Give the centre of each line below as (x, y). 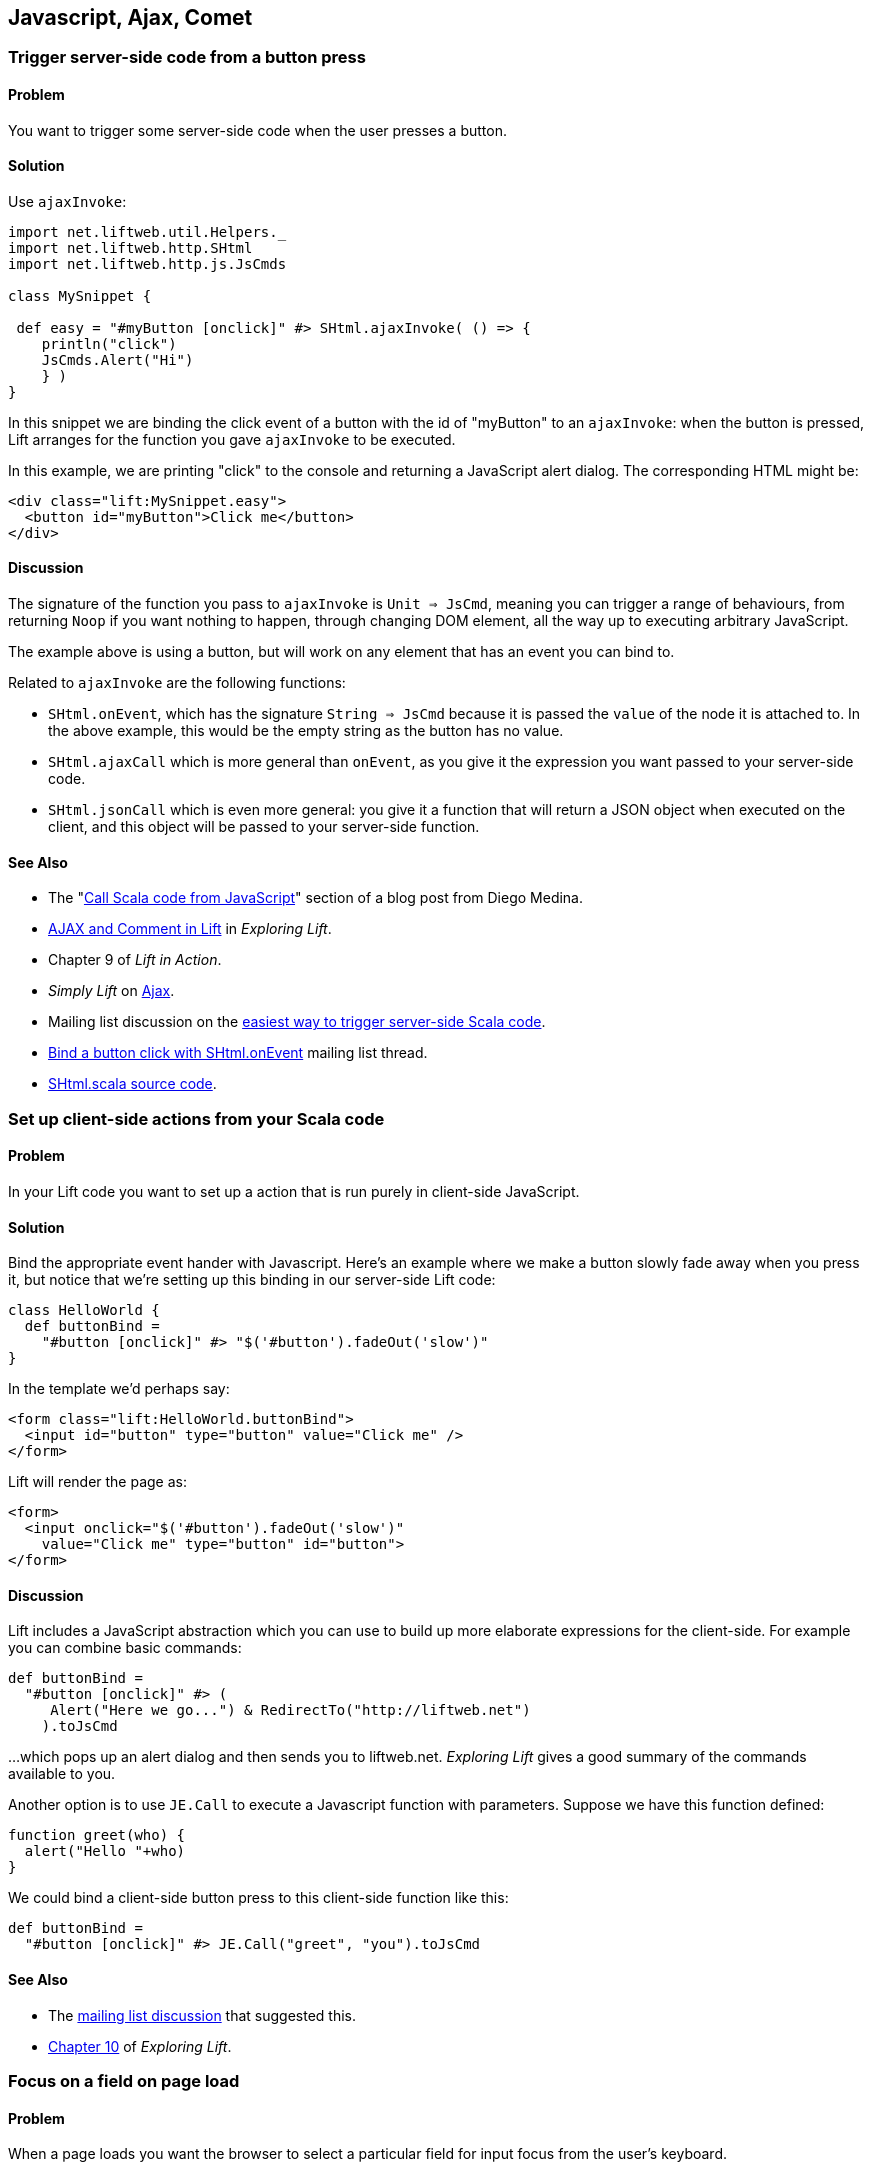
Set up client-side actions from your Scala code (196, 1118)
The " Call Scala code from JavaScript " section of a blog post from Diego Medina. (316, 898)
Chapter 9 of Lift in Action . (135, 960)
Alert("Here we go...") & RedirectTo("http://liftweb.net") (290, 1710)
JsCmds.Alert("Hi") (117, 359)
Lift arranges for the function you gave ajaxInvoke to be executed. (232, 439)
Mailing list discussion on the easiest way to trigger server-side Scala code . (297, 1022)
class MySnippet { (80, 295)
